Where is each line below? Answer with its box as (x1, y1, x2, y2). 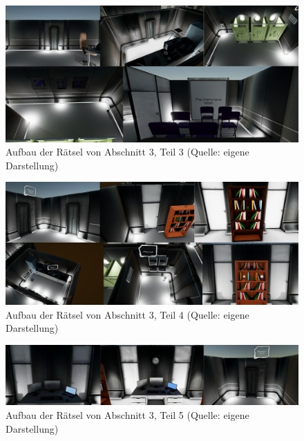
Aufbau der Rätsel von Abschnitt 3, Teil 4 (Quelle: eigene (6, 307, 249, 321)
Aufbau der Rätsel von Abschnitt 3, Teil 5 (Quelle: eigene (6, 408, 249, 422)
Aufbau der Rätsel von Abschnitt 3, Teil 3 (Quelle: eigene (6, 144, 249, 159)
